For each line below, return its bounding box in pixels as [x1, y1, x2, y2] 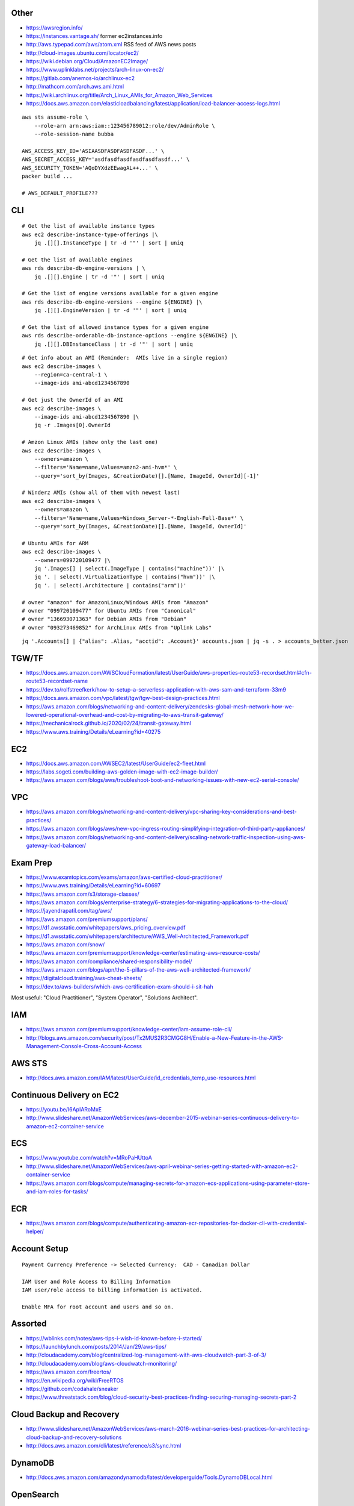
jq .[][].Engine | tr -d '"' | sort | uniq [34, 273, 165, 280]
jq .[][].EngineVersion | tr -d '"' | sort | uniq [34, 307, 187, 314]
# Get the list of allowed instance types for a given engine [22, 324, 209, 331]
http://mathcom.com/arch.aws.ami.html [26, 83, 124, 90]
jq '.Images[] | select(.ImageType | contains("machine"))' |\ [34, 565, 225, 572]
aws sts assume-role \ [22, 114, 89, 120]
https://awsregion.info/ [26, 24, 83, 31]
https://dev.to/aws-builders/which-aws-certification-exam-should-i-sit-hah [26, 983, 213, 990]
